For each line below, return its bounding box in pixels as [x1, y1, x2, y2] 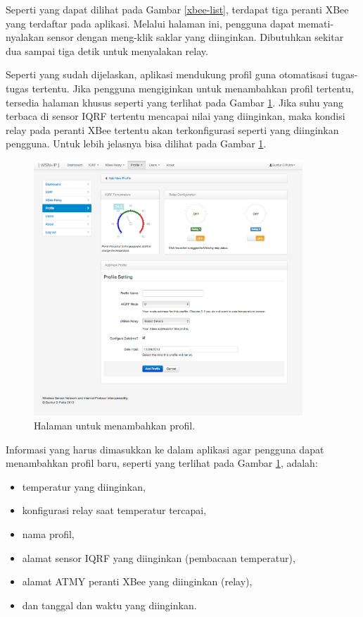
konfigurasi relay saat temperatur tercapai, [22, 503, 207, 518]
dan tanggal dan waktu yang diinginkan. [22, 597, 197, 612]
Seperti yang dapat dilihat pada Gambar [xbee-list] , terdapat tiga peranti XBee [6, 2, 349, 16]
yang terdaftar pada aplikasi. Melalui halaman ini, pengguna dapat [6, 16, 295, 30]
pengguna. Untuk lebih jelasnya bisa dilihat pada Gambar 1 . [6, 136, 267, 151]
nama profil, [22, 526, 75, 541]
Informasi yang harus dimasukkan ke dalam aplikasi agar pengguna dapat [6, 441, 324, 456]
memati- [298, 16, 334, 30]
